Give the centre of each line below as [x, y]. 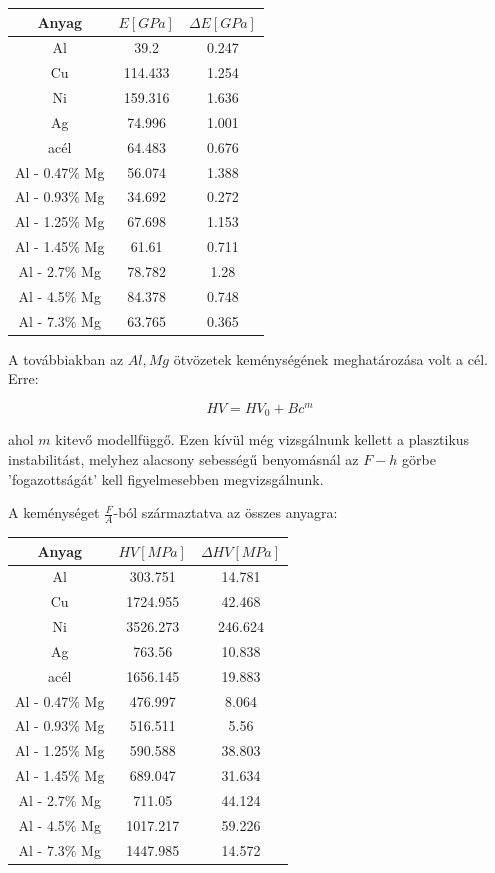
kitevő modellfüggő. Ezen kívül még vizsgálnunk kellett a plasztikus [262, 439]
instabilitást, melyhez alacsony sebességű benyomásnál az [183, 459]
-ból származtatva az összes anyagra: [225, 512]
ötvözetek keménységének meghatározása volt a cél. [331, 358]
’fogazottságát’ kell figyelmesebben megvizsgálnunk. [166, 478]
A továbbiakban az [66, 358]
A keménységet [54, 512]
